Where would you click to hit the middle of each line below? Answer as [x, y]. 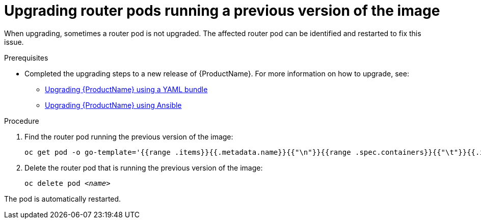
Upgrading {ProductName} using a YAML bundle [126, 89]
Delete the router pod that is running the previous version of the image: [144, 168]
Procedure [22, 121]
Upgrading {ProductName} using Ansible [113, 105]
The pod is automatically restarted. [63, 199]
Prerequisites [26, 58]
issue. [14, 42]
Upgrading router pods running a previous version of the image [222, 11]
